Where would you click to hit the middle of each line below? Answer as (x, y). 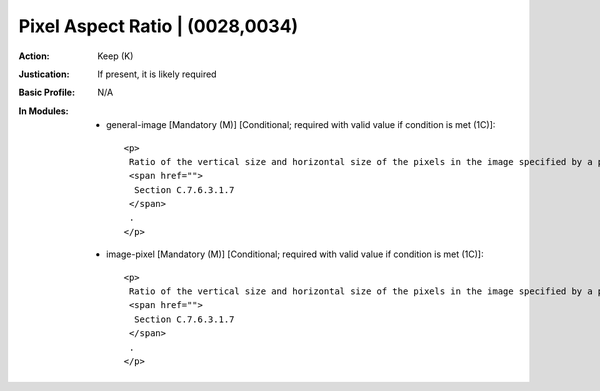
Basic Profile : (46, 92)
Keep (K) (115, 56)
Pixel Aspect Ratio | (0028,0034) (158, 26)
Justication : (44, 74)
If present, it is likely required (157, 74)
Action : (34, 56)
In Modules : (43, 111)
